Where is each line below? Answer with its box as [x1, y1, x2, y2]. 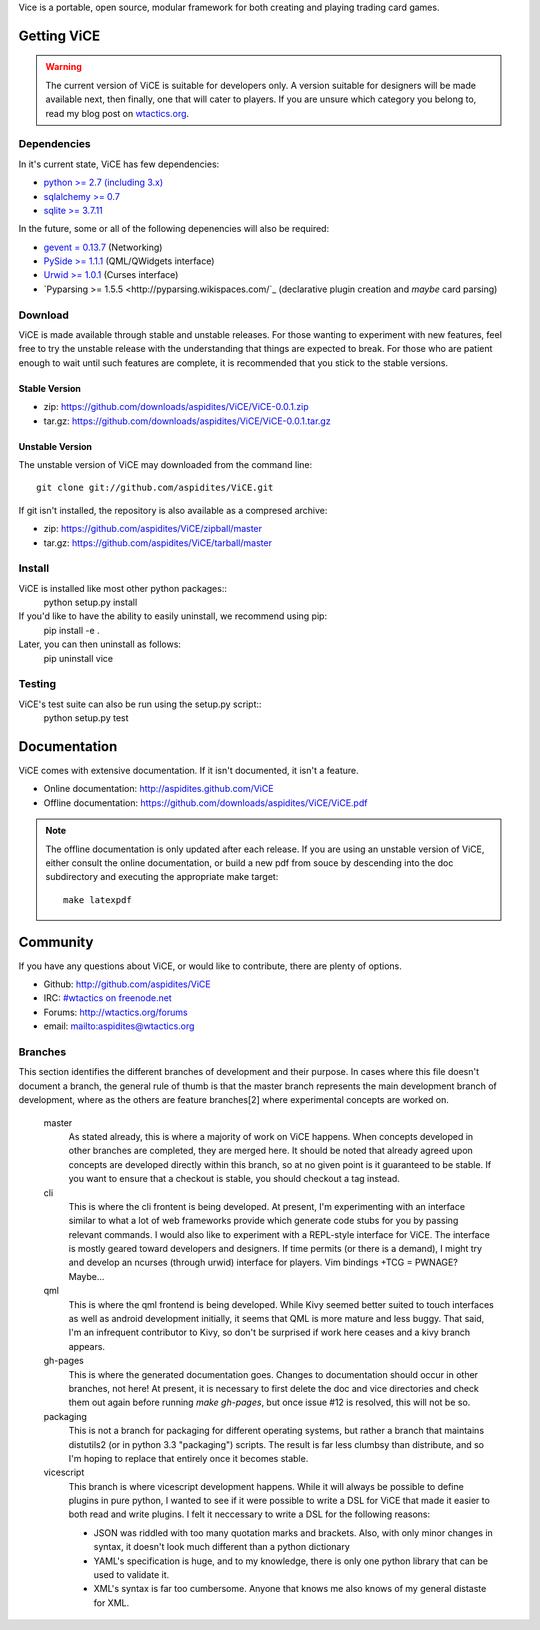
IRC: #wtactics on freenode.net [43, 992, 172, 1004]
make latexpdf [63, 894, 132, 905]
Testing [18, 677, 57, 691]
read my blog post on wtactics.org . [45, 107, 190, 119]
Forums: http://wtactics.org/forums [43, 1006, 189, 1018]
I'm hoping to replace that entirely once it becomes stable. [68, 1452, 309, 1464]
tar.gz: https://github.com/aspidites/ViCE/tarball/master [43, 536, 272, 549]
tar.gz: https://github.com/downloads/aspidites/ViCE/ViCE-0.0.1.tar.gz [43, 415, 331, 427]
